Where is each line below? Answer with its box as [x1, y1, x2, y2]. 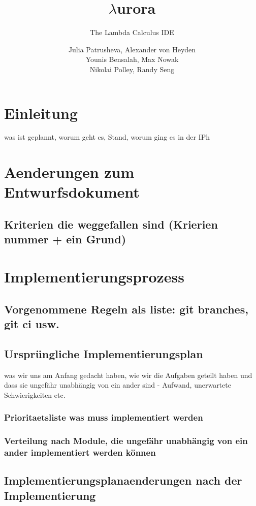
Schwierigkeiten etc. [4, 389, 66, 400]
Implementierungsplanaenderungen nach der [4, 472, 242, 488]
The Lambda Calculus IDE [90, 27, 174, 38]
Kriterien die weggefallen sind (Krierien [4, 216, 218, 232]
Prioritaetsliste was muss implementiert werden [4, 411, 203, 424]
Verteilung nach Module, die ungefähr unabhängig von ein [4, 434, 248, 447]
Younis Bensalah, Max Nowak [85, 54, 179, 65]
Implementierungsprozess [4, 266, 185, 287]
